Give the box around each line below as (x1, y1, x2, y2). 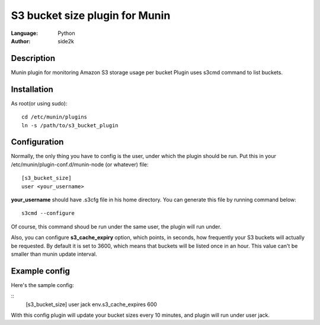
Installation (11, 84, 53, 94)
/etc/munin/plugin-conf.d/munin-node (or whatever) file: (11, 160, 149, 168)
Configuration (11, 137, 64, 147)
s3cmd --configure (21, 210, 75, 217)
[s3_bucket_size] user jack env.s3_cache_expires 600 (25, 301, 157, 308)
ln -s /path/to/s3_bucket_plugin (21, 122, 119, 128)
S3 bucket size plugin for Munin (11, 9, 171, 22)
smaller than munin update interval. (11, 250, 97, 258)
